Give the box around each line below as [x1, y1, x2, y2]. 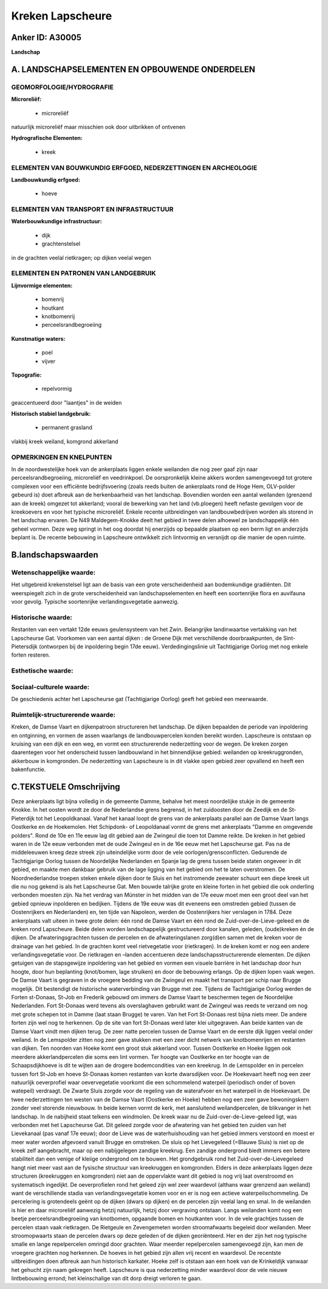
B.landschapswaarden [11, 550, 98, 560]
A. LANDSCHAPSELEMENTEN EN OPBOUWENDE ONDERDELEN [11, 64, 256, 74]
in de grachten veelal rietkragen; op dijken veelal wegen [11, 254, 151, 261]
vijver [41, 357, 56, 365]
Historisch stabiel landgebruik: [11, 410, 91, 417]
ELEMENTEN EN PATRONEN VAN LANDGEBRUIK [11, 269, 156, 278]
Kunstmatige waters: [11, 335, 66, 342]
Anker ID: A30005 [11, 32, 82, 43]
